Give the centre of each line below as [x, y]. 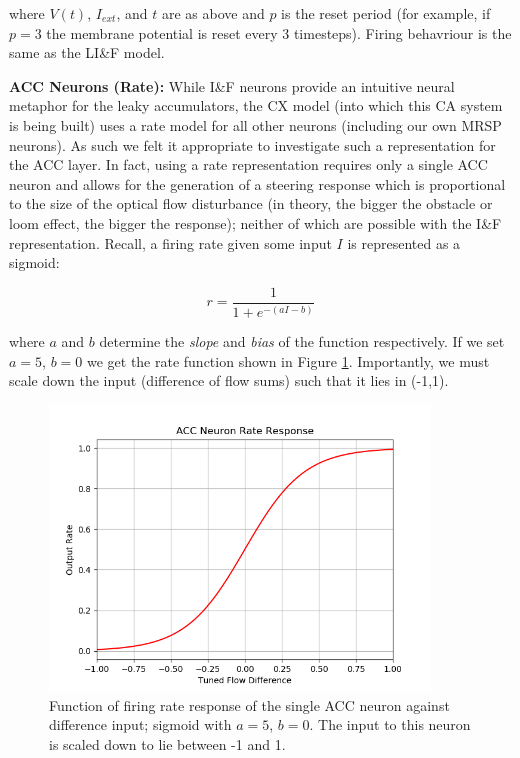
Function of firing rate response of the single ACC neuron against [249, 704]
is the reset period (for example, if [386, 13]
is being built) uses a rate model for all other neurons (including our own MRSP [255, 124]
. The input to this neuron [390, 724]
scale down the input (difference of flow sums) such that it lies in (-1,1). [229, 380]
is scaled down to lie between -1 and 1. [167, 743]
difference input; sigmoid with [140, 724]
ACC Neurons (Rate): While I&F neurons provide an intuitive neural [232, 85]
